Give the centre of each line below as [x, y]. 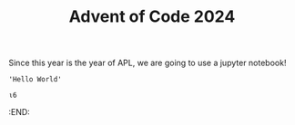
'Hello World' [36, 80]
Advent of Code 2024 [152, 17]
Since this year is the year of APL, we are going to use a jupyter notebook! [147, 63]
